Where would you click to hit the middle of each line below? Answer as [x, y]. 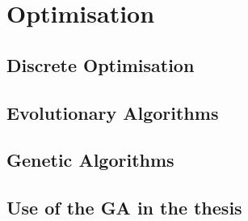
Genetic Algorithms [90, 160]
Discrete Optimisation [101, 64]
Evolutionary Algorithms [113, 112]
